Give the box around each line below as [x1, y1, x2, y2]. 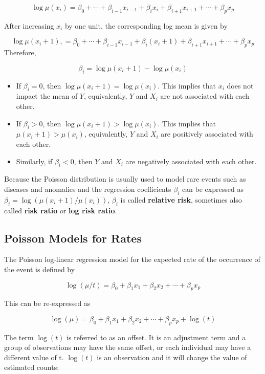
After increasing [4, 20, 54, 31]
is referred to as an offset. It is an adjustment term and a [67, 332, 246, 342]
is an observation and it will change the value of [97, 351, 247, 362]
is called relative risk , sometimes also [120, 194, 242, 205]
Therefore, [4, 47, 36, 58]
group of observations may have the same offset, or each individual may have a [4, 342, 251, 353]
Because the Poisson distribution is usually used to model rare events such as [4, 173, 246, 184]
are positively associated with [161, 128, 253, 139]
